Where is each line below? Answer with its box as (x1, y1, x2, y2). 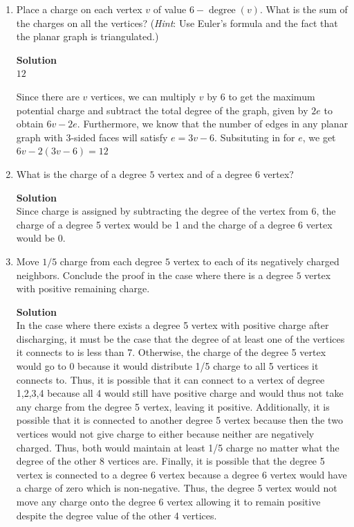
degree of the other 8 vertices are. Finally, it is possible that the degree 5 (16, 454, 325, 468)
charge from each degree (59, 253, 162, 268)
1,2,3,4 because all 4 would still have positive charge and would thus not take (16, 386, 344, 400)
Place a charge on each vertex (16, 2, 142, 16)
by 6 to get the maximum (207, 89, 315, 103)
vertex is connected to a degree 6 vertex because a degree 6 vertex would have (16, 467, 347, 481)
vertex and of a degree (158, 166, 252, 181)
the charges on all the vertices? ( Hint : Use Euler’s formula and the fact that (16, 15, 338, 30)
